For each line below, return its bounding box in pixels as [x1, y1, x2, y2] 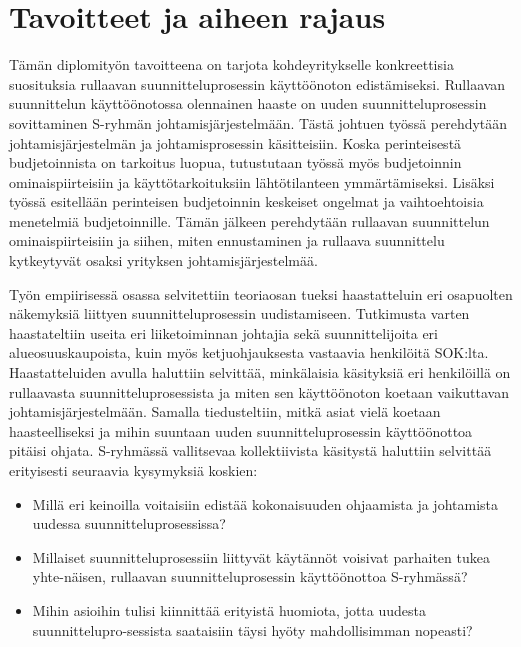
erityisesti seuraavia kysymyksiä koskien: [9, 460, 258, 480]
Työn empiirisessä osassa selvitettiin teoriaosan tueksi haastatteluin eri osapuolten [9, 283, 513, 304]
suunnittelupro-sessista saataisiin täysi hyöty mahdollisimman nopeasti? [32, 619, 473, 640]
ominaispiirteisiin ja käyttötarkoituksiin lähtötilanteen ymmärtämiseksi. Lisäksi [9, 171, 495, 192]
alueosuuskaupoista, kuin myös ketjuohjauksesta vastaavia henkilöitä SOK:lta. [9, 342, 489, 363]
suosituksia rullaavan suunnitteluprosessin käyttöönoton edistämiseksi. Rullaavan [9, 73, 506, 94]
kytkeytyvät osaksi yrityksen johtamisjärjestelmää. [9, 250, 318, 271]
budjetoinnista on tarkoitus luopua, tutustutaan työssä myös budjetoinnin [9, 152, 462, 173]
